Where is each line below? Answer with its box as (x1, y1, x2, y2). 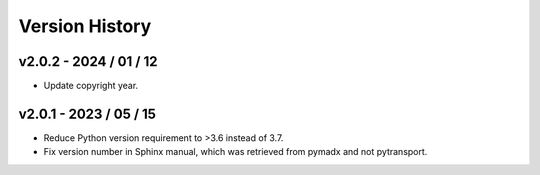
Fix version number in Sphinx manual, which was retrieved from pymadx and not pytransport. (43, 146, 428, 158)
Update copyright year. (43, 80, 139, 92)
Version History (18, 15, 152, 37)
